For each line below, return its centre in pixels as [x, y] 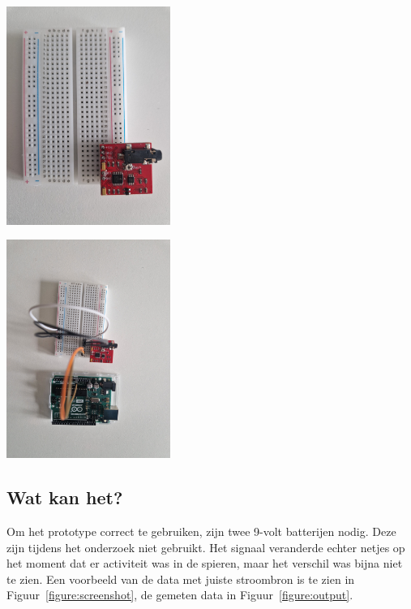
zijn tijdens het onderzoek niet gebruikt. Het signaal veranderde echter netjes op [206, 547]
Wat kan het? [65, 497]
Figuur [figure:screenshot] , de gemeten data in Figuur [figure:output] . [180, 595]
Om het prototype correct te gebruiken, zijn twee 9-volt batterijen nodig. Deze [201, 531]
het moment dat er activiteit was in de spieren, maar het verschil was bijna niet [205, 563]
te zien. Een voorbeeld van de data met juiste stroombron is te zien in [181, 579]
